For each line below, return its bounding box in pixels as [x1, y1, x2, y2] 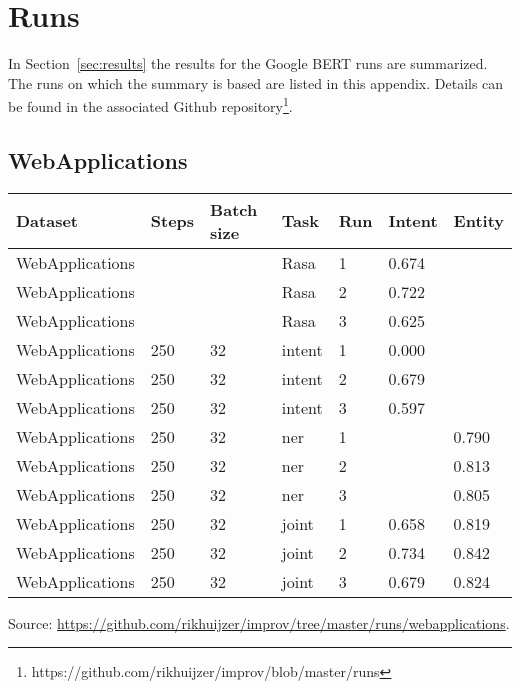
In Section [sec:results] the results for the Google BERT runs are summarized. [8, 53, 488, 74]
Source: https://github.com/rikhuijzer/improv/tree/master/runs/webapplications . [8, 612, 510, 633]
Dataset [16, 209, 79, 233]
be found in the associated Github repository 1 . [8, 93, 293, 116]
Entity [453, 209, 504, 233]
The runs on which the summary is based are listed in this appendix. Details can [8, 72, 504, 93]
